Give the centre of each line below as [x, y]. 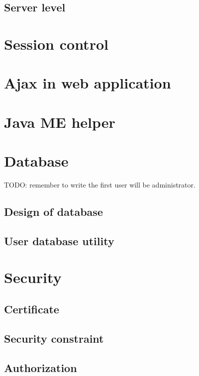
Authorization [41, 367]
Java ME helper [60, 122]
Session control [56, 44]
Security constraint [54, 338]
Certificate [32, 309]
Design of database [53, 212]
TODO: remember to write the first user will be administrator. [100, 185]
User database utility [59, 240]
